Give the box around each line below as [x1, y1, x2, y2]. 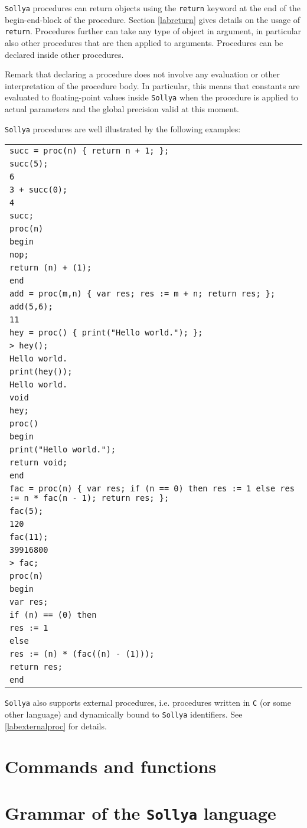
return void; [9, 458, 68, 468]
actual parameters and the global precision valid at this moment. [5, 102, 240, 115]
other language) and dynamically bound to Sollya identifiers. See [5, 708, 243, 720]
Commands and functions [5, 754, 217, 778]
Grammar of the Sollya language [5, 800, 276, 824]
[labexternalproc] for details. [5, 719, 107, 732]
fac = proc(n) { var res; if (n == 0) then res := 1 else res [9, 484, 295, 494]
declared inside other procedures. [5, 48, 124, 60]
